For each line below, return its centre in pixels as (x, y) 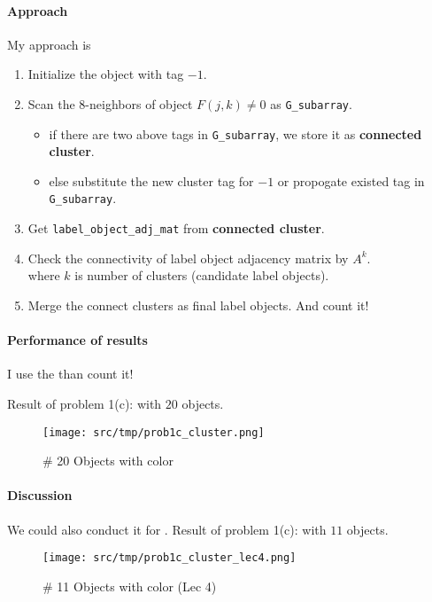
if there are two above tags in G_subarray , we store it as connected (235, 133)
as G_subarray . (311, 103)
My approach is (49, 44)
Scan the (51, 103)
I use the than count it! (70, 374)
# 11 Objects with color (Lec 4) (130, 586)
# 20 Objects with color (108, 461)
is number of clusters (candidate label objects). (202, 275)
